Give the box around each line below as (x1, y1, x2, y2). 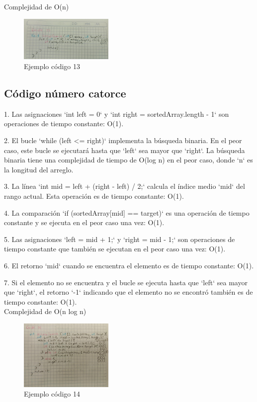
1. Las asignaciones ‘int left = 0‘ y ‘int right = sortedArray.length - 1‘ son (4, 108, 229, 119)
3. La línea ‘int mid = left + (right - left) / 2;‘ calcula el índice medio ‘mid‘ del (4, 181, 245, 191)
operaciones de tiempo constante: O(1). (4, 118, 124, 129)
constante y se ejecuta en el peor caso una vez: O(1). (4, 217, 165, 228)
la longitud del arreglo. (4, 164, 74, 174)
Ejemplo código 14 (24, 389, 80, 399)
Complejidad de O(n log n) (4, 306, 86, 317)
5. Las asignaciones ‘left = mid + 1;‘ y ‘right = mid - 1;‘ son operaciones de (4, 234, 235, 244)
